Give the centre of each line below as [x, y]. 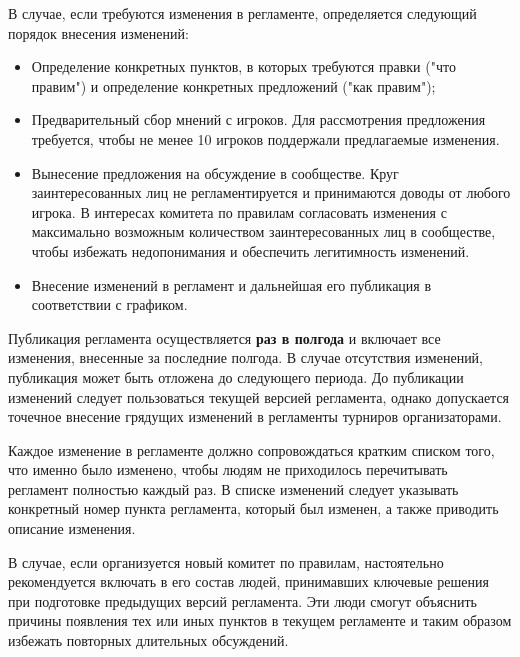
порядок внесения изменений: [98, 32]
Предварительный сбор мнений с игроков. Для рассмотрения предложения [258, 119]
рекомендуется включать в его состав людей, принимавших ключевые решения [248, 581]
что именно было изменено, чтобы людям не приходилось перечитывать [228, 469]
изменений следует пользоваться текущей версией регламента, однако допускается [259, 396]
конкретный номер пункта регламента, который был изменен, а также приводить [253, 508]
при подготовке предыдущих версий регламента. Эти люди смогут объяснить [242, 600]
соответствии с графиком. [109, 304]
